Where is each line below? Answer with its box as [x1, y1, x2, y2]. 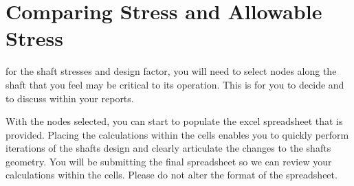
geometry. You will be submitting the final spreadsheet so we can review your [5, 154, 332, 168]
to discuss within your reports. [5, 91, 134, 105]
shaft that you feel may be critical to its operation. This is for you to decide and [5, 77, 344, 91]
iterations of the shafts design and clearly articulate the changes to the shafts [5, 141, 331, 155]
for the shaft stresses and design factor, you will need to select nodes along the [5, 64, 337, 78]
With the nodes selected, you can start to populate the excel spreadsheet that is [5, 114, 343, 128]
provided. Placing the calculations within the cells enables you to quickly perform [5, 127, 349, 141]
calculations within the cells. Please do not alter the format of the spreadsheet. [5, 167, 338, 182]
